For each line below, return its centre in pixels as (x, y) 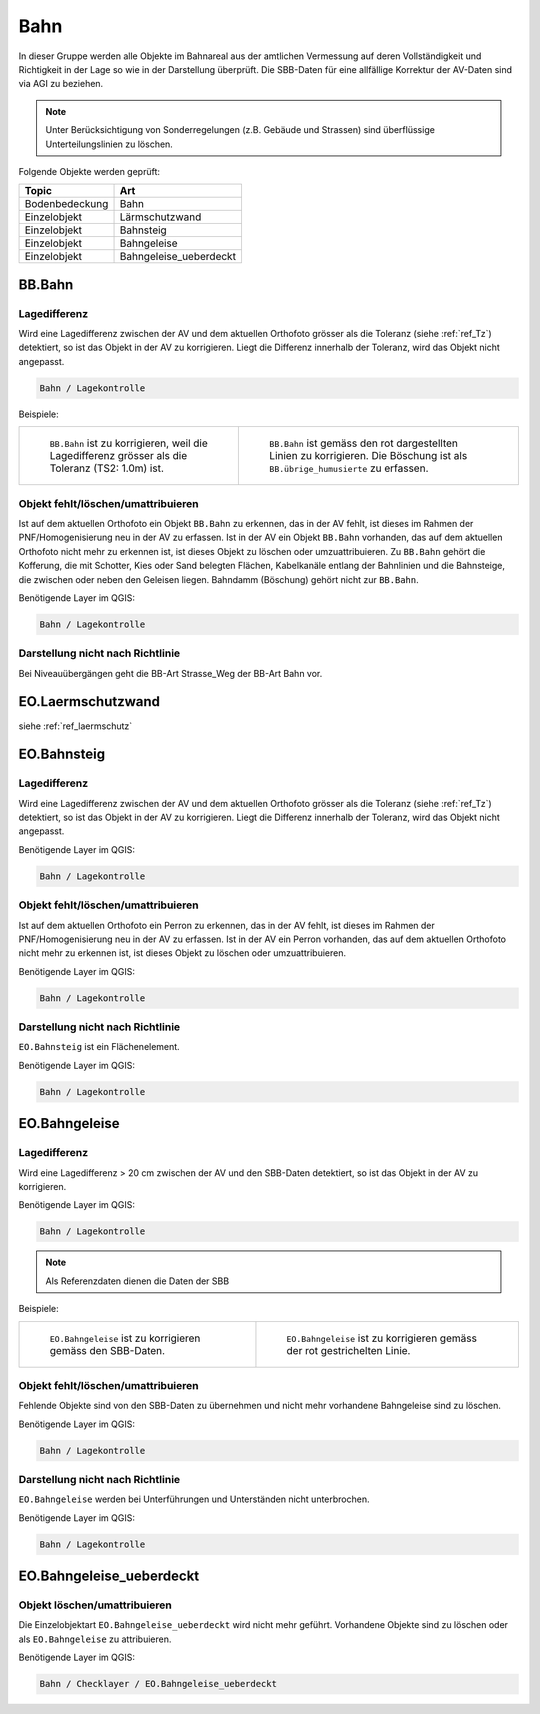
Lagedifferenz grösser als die (118, 456)
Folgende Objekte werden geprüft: (89, 171)
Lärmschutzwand (160, 217)
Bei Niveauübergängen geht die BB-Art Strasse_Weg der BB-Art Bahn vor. (170, 673)
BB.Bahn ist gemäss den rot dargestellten (364, 443)
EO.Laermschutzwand (89, 701)
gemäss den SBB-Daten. (107, 1350)
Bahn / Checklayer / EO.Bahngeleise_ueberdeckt (158, 1684)
